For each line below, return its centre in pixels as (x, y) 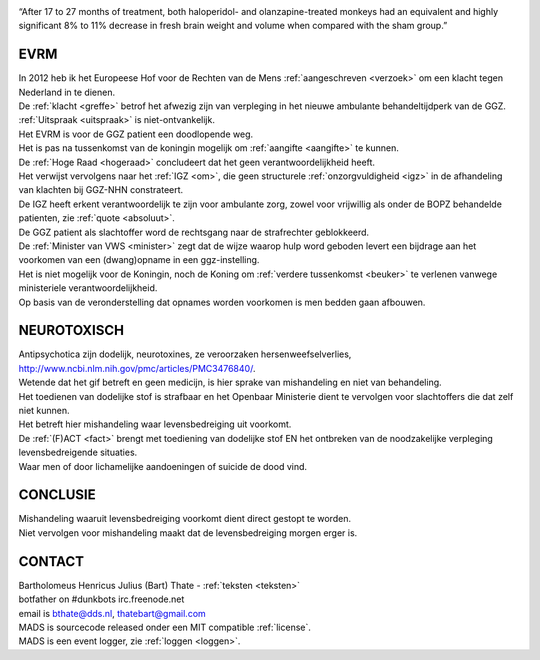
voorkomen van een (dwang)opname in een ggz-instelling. (139, 260)
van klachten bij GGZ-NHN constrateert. (101, 190)
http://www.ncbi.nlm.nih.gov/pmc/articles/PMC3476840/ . (137, 368)
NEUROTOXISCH (71, 330)
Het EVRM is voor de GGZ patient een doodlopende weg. (136, 134)
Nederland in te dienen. (66, 92)
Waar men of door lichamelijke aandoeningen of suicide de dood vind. (163, 466)
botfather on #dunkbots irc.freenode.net (101, 599)
